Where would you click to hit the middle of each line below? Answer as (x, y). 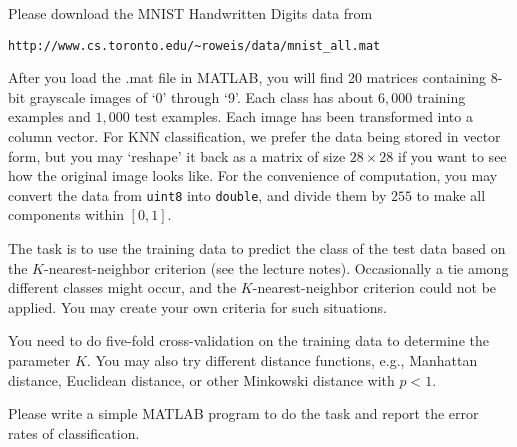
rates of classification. (74, 432)
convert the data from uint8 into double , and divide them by (197, 194)
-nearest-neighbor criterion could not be (374, 287)
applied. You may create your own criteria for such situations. (197, 306)
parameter (39, 360)
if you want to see (452, 155)
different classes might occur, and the (122, 287)
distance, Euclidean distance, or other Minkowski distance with (201, 379)
